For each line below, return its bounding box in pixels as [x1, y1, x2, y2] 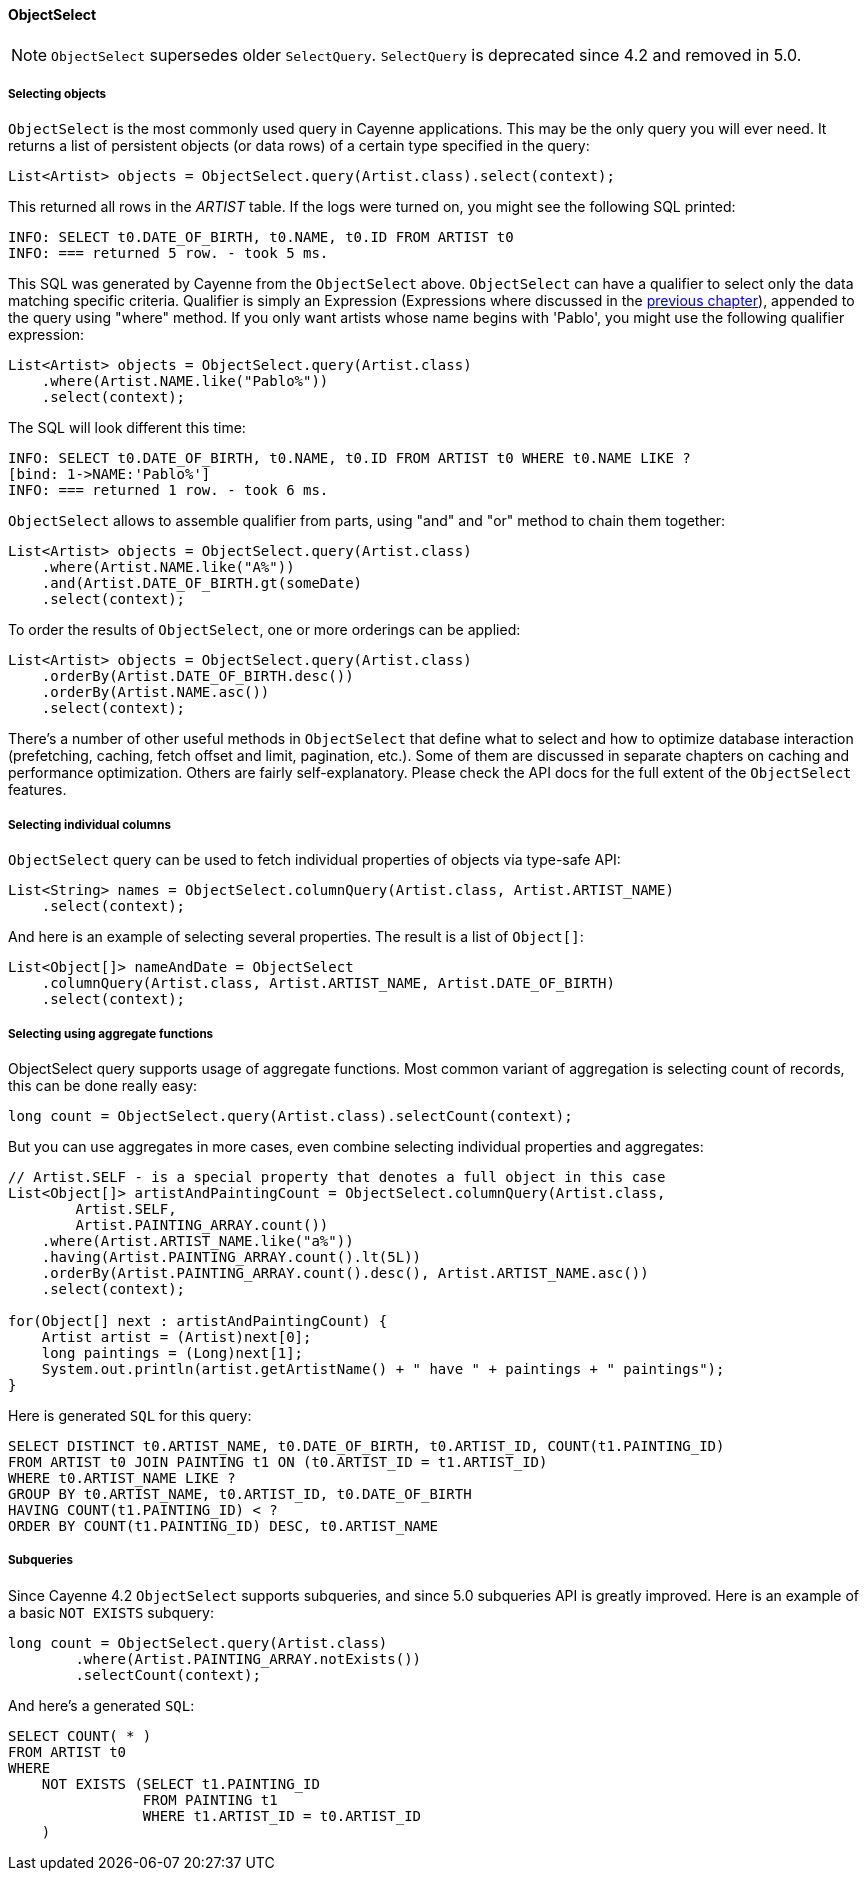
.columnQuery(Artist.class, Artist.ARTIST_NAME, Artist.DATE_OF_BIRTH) [41, 975, 615, 992]
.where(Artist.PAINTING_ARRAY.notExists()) [75, 1650, 422, 1667]
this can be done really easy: [8, 1076, 198, 1094]
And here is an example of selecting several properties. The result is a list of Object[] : [8, 928, 584, 946]
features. [8, 781, 67, 799]
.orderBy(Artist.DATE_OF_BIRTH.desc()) [41, 668, 354, 685]
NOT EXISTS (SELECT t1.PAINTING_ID [41, 1775, 320, 1792]
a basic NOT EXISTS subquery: [8, 1603, 214, 1621]
